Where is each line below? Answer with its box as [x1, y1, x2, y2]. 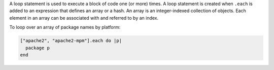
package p [25, 45, 50, 51]
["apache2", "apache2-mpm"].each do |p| [20, 38, 122, 44]
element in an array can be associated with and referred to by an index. [9, 15, 159, 21]
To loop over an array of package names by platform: [9, 24, 121, 30]
